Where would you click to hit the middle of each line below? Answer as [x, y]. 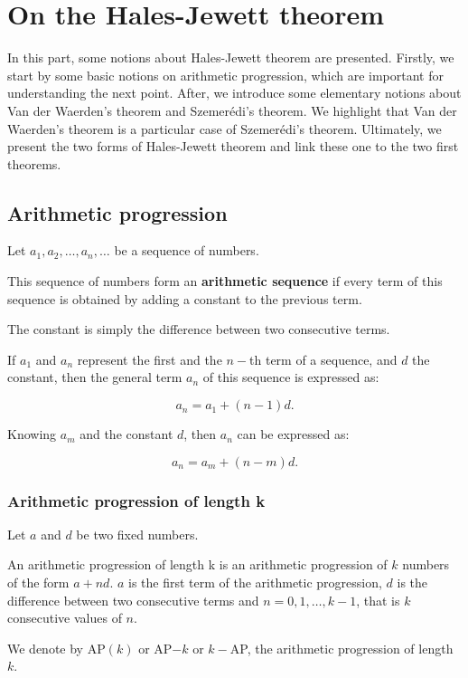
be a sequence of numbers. [187, 250]
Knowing [32, 434]
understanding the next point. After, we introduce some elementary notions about [234, 93]
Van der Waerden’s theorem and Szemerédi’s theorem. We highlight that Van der [232, 110]
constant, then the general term [95, 377]
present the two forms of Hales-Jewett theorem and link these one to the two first [233, 146]
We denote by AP [56, 648]
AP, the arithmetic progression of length [342, 648]
